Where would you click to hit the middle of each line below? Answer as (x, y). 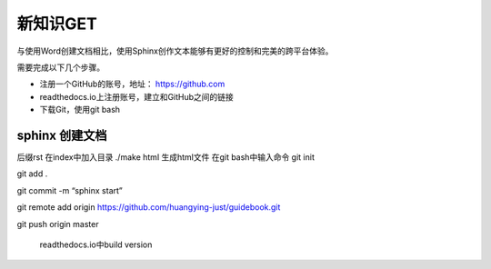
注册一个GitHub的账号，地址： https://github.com (132, 84)
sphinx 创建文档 (62, 135)
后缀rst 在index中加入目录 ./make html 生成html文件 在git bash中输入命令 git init (166, 157)
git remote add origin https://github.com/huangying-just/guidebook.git (149, 207)
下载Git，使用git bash (80, 110)
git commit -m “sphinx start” (70, 190)
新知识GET (57, 24)
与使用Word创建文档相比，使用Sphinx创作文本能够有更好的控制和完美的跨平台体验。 (175, 51)
